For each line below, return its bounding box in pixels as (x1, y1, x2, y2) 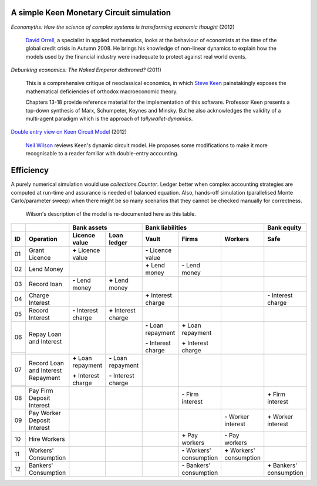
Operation (28, 234, 58, 243)
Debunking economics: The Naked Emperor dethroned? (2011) (11, 66, 161, 73)
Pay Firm (28, 386, 53, 395)
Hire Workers (28, 434, 66, 443)
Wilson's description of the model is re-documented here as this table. (25, 210, 196, 217)
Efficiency (11, 165, 49, 175)
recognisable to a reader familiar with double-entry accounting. (25, 150, 179, 157)
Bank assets (72, 223, 108, 232)
